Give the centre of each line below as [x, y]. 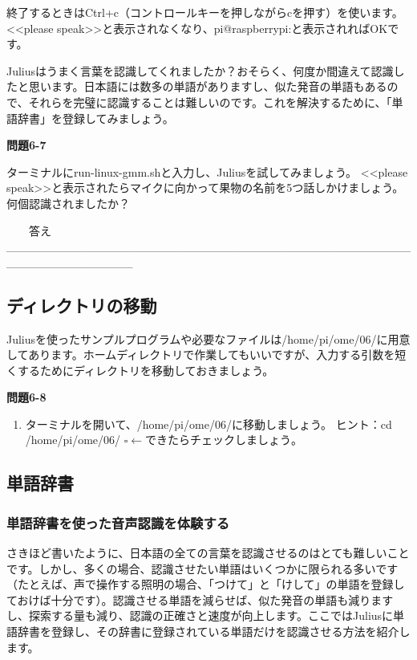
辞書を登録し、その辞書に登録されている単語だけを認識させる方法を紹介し [214, 631]
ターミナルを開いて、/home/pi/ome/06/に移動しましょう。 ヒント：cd [208, 424]
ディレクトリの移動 [82, 305]
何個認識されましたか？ [68, 203]
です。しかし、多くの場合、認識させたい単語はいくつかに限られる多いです [202, 568]
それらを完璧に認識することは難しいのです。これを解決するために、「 [210, 102]
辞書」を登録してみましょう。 [95, 118]
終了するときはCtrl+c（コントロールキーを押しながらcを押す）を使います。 [205, 12]
